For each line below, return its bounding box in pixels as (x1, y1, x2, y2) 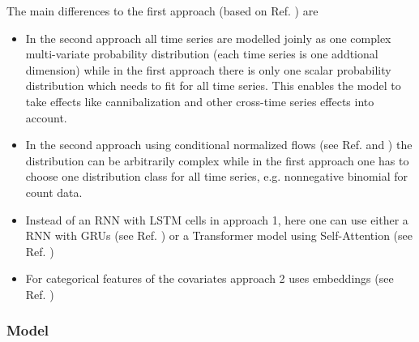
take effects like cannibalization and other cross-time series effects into (25, 92, 374, 109)
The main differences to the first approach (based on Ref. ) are (6, 2, 319, 19)
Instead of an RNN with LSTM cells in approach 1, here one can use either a (25, 211, 408, 228)
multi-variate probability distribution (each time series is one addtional (25, 45, 378, 62)
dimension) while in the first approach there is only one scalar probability (25, 61, 391, 78)
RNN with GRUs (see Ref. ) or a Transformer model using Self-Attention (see (25, 227, 413, 244)
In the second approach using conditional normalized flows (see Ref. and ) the (25, 136, 413, 153)
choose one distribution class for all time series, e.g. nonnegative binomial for (25, 168, 408, 185)
